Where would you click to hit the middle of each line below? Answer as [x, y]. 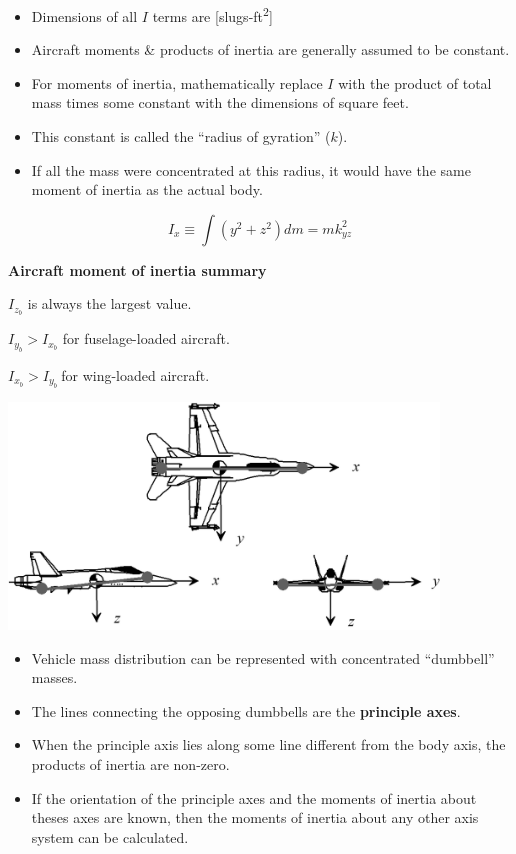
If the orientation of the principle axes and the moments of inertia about [254, 797]
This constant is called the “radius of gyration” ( [181, 136]
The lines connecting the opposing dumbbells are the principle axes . [246, 710]
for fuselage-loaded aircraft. [146, 338]
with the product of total [415, 82]
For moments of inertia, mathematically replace [177, 82]
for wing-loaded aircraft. [135, 374]
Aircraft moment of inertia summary [137, 269]
